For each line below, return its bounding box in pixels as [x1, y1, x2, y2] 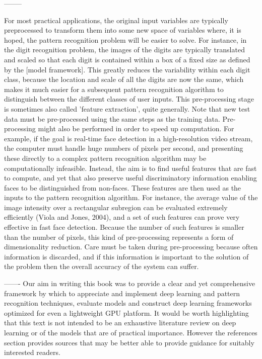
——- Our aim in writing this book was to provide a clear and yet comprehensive [4, 278, 255, 289]
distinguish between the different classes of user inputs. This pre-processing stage [4, 94, 254, 104]
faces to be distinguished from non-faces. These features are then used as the [4, 182, 241, 193]
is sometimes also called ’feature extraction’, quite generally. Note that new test [4, 103, 250, 114]
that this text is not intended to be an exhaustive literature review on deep [4, 317, 236, 328]
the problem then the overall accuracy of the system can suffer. [4, 261, 199, 272]
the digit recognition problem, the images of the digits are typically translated [4, 44, 245, 55]
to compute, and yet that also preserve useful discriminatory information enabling [4, 172, 257, 183]
